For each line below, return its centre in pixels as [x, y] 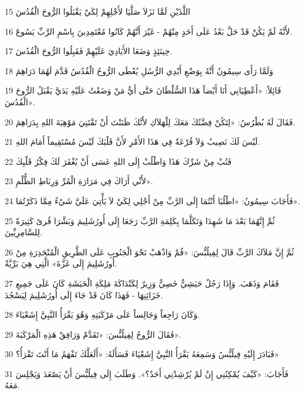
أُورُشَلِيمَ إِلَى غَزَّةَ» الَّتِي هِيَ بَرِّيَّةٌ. [61, 263]
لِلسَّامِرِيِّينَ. [24, 232]
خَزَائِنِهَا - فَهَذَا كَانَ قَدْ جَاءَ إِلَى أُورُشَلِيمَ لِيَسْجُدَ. [84, 294]
